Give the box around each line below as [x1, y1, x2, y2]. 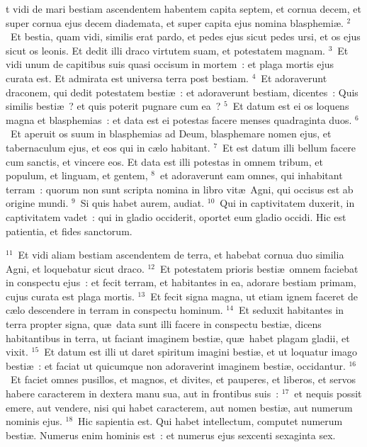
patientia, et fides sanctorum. [6, 223, 132, 238]
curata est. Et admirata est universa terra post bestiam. [6, 70, 249, 85]
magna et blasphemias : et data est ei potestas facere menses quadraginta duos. [6, 112, 352, 127]
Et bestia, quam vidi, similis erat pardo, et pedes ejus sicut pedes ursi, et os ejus [10, 29, 361, 44]
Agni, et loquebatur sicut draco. [6, 261, 145, 276]
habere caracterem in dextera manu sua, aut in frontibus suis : [6, 386, 279, 401]
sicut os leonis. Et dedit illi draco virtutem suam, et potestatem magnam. [6, 43, 325, 57]
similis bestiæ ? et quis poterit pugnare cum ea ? [6, 98, 221, 113]
